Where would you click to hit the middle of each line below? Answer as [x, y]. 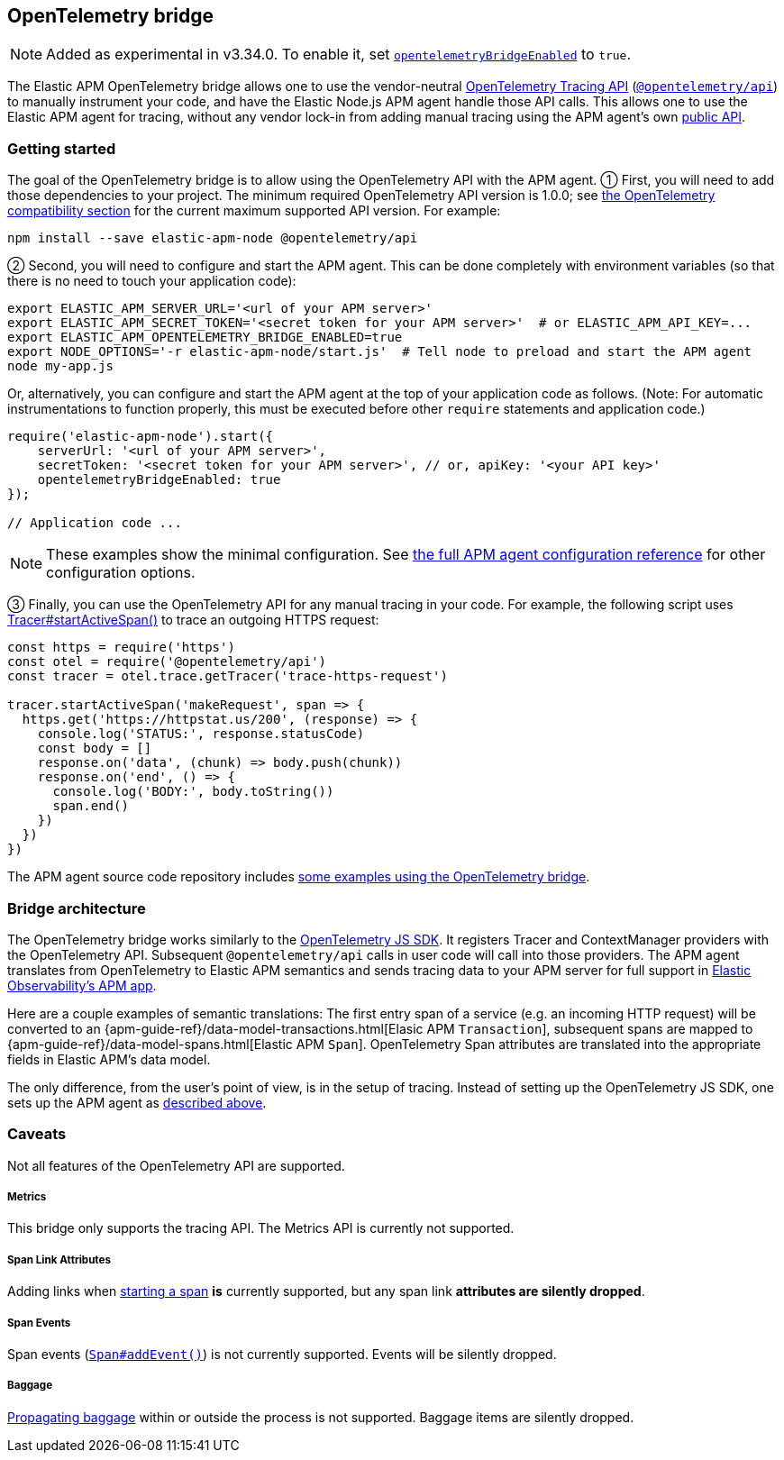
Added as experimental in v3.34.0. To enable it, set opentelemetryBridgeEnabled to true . [339, 55]
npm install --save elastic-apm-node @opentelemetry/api [213, 238]
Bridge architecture [77, 908]
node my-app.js [61, 366]
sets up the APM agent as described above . [137, 1102]
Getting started [62, 148]
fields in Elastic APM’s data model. [109, 1059]
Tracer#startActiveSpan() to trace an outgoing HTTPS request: [193, 620]
